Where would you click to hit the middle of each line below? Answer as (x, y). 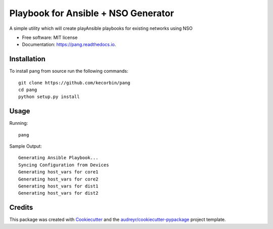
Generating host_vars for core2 (58, 179)
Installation (27, 59)
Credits (21, 208)
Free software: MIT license (50, 37)
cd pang (28, 90)
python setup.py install (49, 97)
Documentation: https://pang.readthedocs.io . (69, 44)
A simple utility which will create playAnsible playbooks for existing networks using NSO (101, 28)
